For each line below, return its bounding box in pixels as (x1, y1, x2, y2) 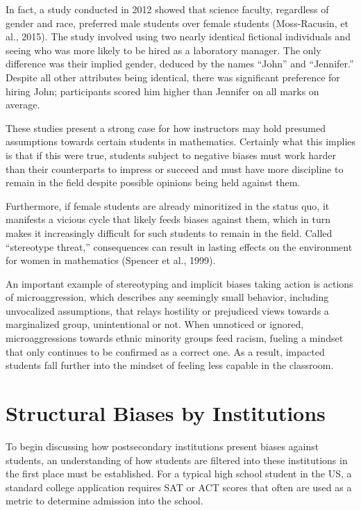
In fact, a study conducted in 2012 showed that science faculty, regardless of (6, 2, 329, 16)
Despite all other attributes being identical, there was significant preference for (6, 69, 340, 84)
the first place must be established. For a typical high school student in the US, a (6, 466, 352, 481)
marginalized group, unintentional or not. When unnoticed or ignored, (6, 317, 304, 331)
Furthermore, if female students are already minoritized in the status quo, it (6, 198, 330, 213)
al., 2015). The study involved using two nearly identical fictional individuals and (6, 29, 351, 44)
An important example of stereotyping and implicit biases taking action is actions (6, 276, 353, 290)
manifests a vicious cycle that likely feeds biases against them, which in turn (6, 212, 330, 227)
